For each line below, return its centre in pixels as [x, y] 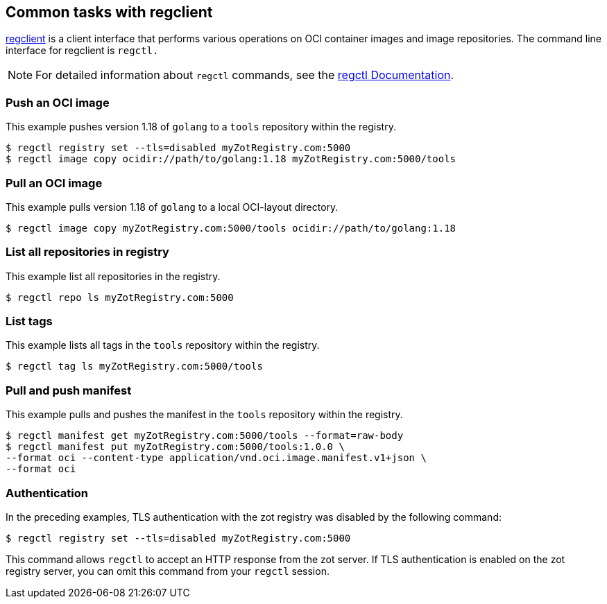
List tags [29, 321]
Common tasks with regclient [109, 12]
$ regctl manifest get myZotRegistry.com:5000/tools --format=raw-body [205, 436]
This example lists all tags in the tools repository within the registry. [163, 345]
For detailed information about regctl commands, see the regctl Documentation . [245, 75]
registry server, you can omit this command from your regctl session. [168, 571]
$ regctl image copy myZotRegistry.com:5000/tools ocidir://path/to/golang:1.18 [231, 228]
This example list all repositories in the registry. [113, 276]
